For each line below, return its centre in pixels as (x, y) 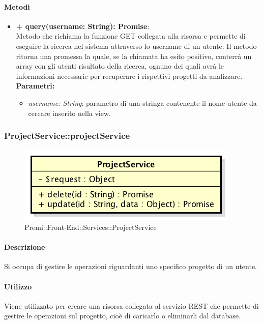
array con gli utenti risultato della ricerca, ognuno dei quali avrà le (120, 66)
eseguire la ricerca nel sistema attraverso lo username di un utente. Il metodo (136, 46)
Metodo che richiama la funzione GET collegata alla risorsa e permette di (131, 36)
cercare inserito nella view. (69, 113)
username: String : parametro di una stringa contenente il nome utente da (142, 102)
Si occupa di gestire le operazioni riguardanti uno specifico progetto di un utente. (130, 266)
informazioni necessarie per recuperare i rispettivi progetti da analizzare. (129, 76)
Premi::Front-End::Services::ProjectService (91, 227)
